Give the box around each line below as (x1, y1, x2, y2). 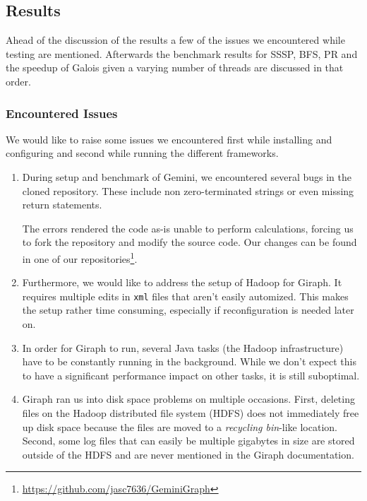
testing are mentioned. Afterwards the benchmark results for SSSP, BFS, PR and (6, 46, 358, 61)
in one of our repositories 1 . (22, 249, 138, 266)
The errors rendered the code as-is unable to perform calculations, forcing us (22, 220, 354, 235)
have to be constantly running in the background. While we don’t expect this (22, 354, 356, 369)
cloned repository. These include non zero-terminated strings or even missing (22, 183, 354, 198)
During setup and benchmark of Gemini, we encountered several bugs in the (22, 169, 351, 184)
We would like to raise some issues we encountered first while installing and (6, 131, 332, 146)
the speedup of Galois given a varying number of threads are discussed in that (6, 60, 344, 75)
